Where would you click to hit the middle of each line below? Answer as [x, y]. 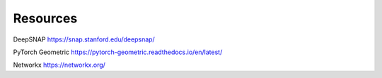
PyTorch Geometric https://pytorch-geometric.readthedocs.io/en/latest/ [118, 52]
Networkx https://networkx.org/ [59, 65]
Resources [45, 18]
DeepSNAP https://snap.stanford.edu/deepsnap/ [84, 39]
